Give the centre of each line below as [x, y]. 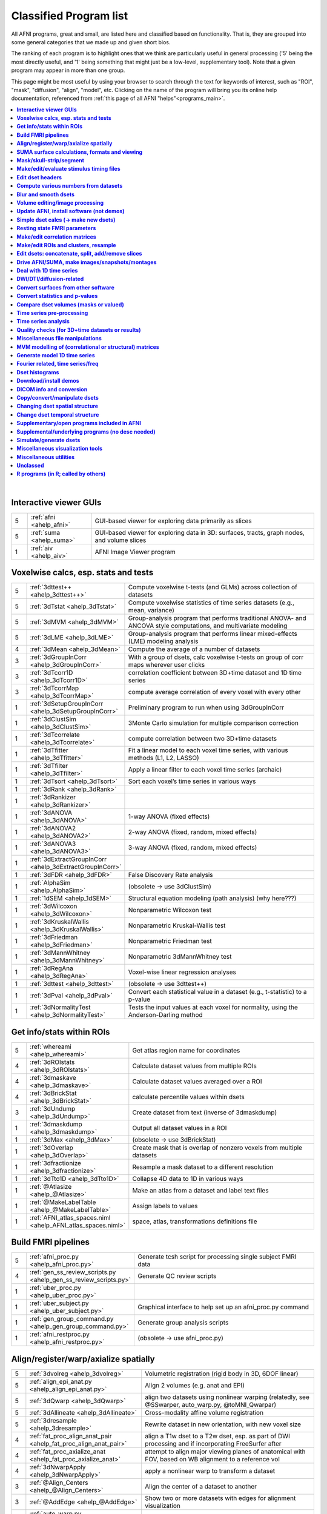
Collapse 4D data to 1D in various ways [188, 1178]
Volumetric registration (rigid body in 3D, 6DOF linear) [222, 1374]
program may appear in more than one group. [68, 70]
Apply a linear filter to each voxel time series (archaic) [205, 770]
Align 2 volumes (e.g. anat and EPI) [195, 1385]
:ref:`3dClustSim [53, 719]
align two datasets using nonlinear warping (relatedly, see [227, 1397]
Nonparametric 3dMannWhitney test [180, 957]
